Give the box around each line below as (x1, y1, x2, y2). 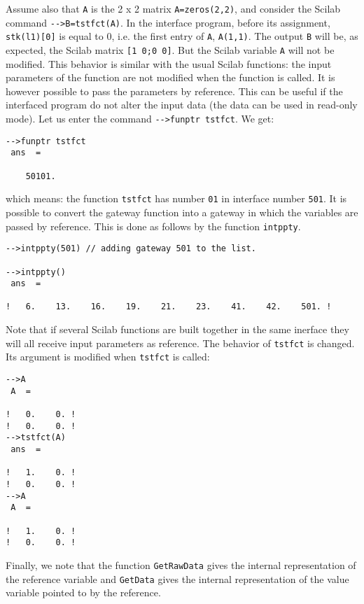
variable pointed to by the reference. (6, 585, 161, 600)
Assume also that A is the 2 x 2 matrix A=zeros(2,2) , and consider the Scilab (6, 1, 341, 15)
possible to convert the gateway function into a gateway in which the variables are (6, 204, 358, 219)
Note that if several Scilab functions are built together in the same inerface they (6, 322, 349, 337)
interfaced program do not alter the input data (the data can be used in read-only (6, 97, 358, 112)
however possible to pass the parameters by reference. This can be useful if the (6, 83, 343, 98)
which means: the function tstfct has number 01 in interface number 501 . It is (6, 191, 347, 206)
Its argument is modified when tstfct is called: (6, 349, 210, 364)
